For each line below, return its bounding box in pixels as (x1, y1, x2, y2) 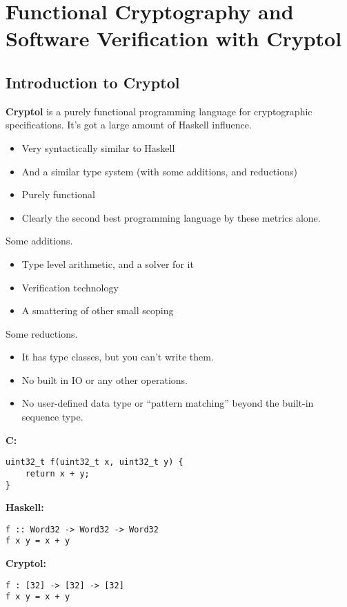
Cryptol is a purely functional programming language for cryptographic (6, 104, 313, 118)
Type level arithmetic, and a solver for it (21, 256, 194, 271)
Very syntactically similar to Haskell (21, 140, 175, 155)
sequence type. (21, 410, 83, 424)
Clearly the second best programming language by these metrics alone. (21, 210, 321, 224)
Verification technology (21, 280, 119, 294)
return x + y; (25, 468, 90, 479)
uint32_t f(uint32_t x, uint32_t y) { (6, 457, 184, 468)
